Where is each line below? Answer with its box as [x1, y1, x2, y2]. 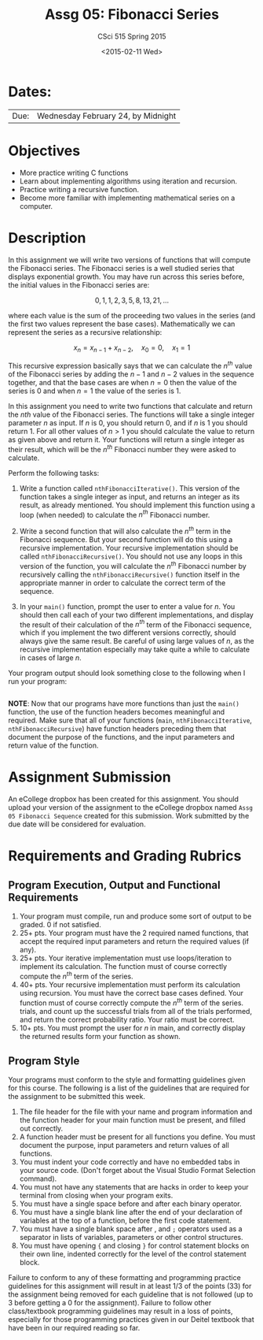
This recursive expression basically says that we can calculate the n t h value [8, 360, 253, 371]
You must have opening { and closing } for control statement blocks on [19, 1241, 250, 1250]
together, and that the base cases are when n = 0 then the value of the [8, 378, 237, 388]
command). [19, 1174, 57, 1183]
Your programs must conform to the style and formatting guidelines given [8, 1075, 246, 1085]
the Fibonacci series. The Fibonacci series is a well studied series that [8, 263, 235, 273]
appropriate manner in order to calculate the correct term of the [19, 577, 226, 588]
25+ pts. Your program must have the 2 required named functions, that [19, 928, 249, 938]
